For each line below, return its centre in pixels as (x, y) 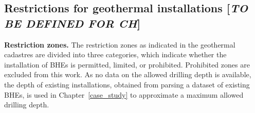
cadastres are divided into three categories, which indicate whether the (115, 54)
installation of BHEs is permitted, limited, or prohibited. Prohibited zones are (127, 64)
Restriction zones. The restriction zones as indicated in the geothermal (120, 44)
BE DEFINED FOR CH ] (72, 23)
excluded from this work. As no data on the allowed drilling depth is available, (128, 74)
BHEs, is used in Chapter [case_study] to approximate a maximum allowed (124, 94)
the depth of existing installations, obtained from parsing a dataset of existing (127, 84)
